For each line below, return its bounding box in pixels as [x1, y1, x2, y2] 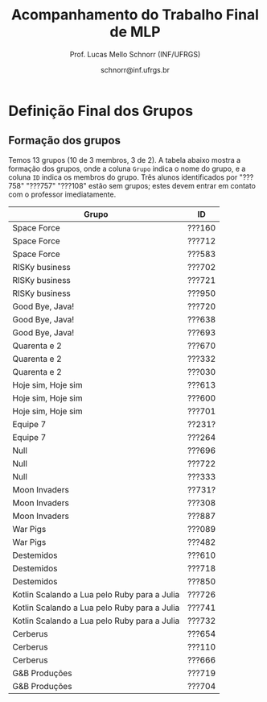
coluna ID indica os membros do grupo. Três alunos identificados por [8, 172, 238, 182]
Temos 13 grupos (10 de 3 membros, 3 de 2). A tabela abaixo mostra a [8, 155, 241, 164]
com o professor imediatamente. [8, 189, 117, 199]
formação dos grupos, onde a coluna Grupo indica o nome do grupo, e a [8, 164, 246, 173]
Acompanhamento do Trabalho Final [10, 6, 260, 24]
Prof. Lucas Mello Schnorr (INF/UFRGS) [69, 49, 201, 59]
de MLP [109, 23, 161, 41]
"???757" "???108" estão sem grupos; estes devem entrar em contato [26, 181, 256, 190]
